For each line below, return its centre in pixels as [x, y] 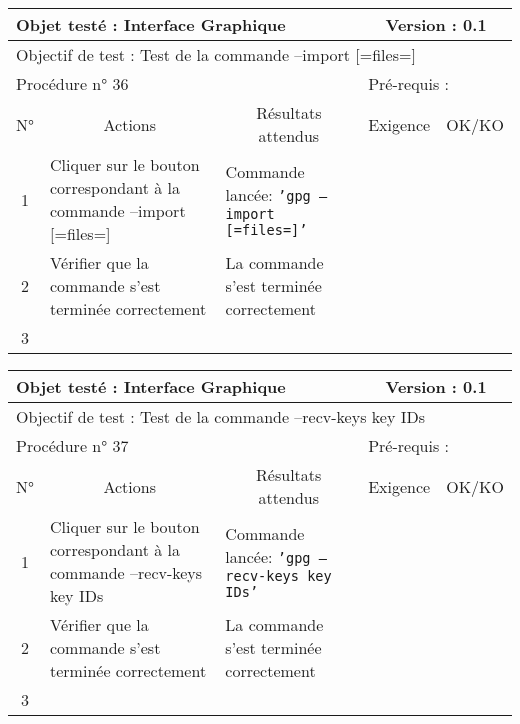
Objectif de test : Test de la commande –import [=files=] [216, 54]
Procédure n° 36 [72, 83]
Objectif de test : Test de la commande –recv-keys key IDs [220, 416]
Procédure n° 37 [72, 445]
